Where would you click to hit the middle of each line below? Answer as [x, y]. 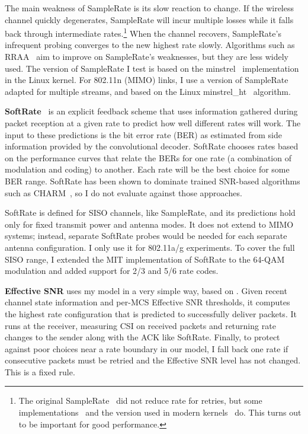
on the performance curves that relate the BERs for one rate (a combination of [148, 157]
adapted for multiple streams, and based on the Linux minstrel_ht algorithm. [148, 91]
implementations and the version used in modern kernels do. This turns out [160, 412]
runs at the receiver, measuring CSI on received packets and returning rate [140, 325]
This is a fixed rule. [40, 371]
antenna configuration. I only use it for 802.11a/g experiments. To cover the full [150, 247]
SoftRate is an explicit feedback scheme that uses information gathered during [151, 111]
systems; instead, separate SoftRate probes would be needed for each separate [146, 236]
